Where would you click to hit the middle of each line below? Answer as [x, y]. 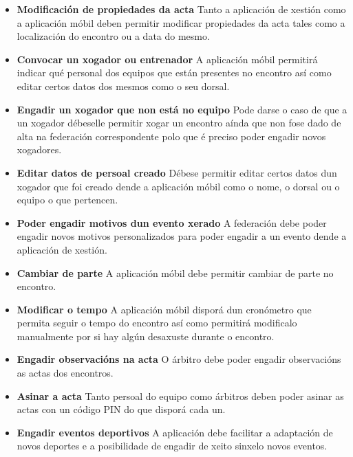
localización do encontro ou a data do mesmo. [113, 36]
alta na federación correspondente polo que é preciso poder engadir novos [171, 136]
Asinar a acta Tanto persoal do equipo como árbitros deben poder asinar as [180, 395]
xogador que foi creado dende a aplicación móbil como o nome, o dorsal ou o [178, 186]
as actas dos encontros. [65, 373]
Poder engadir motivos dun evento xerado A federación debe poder [172, 222]
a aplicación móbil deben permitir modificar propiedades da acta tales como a [181, 22]
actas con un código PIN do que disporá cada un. [121, 409]
